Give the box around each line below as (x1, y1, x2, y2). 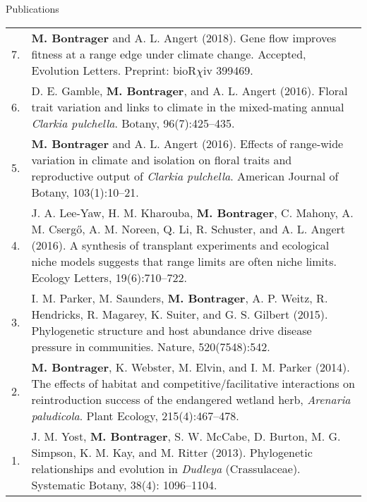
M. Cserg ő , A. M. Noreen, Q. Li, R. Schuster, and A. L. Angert (31, 220, 346, 237)
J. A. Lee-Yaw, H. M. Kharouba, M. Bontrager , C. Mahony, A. (31, 204, 354, 221)
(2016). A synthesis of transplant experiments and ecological (31, 236, 330, 253)
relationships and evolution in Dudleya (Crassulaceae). (31, 460, 301, 477)
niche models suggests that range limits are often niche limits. (31, 252, 337, 269)
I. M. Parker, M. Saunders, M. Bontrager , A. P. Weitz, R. (31, 289, 328, 306)
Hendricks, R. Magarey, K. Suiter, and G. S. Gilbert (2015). (31, 305, 328, 322)
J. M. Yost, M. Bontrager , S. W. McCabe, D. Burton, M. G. (31, 427, 341, 444)
